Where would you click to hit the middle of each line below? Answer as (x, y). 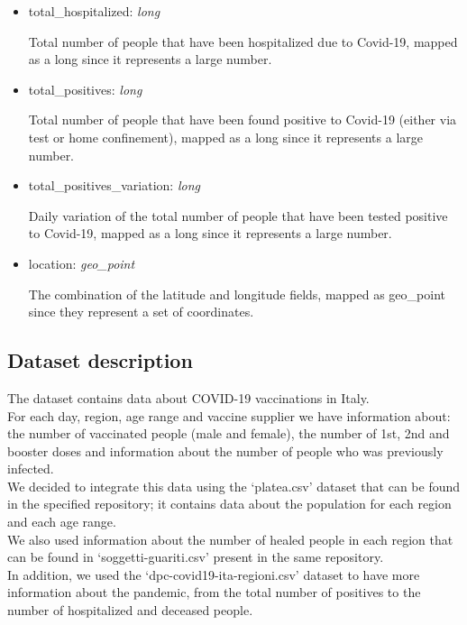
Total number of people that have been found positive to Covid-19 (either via (243, 119)
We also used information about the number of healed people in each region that (230, 539)
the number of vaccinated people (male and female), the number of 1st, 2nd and (229, 433)
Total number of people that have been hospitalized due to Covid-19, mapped (243, 41)
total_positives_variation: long (114, 185)
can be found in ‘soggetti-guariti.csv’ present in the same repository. (196, 557)
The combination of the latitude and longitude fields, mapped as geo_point (237, 294)
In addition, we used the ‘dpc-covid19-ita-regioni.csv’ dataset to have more (214, 574)
